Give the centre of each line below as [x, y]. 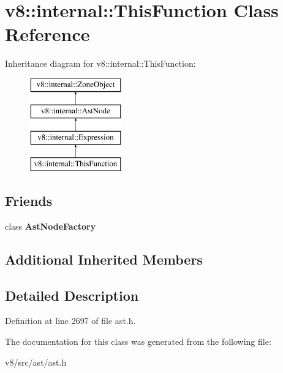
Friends [29, 201]
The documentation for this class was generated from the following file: [138, 341]
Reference [47, 34]
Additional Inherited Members [104, 259]
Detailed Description [72, 295]
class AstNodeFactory [51, 226]
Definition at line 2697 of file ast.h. [70, 321]
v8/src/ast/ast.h [36, 362]
